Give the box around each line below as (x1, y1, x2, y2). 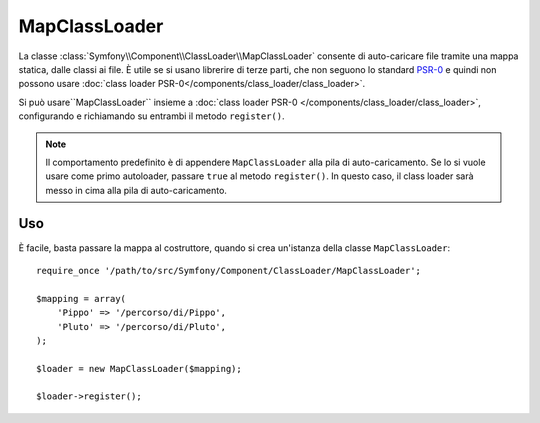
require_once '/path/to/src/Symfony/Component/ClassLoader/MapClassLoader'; (36, 265, 422, 276)
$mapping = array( (36, 293, 127, 304)
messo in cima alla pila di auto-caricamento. (45, 184, 227, 196)
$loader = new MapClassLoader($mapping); (36, 363, 242, 374)
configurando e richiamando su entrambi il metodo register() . (18, 110, 285, 122)
